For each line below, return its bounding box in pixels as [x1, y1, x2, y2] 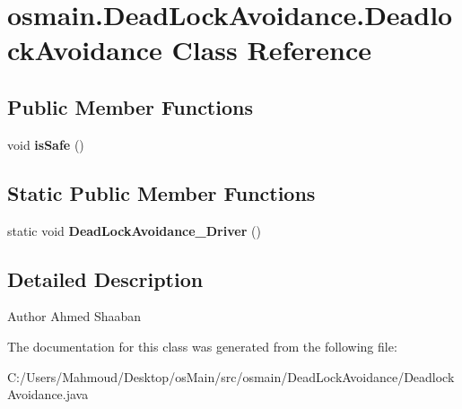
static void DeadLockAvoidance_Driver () [7, 221, 261, 239]
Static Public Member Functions [7, 178, 316, 206]
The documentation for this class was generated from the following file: [7, 336, 397, 355]
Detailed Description [7, 265, 204, 292]
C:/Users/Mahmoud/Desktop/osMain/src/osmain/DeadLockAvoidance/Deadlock [7, 367, 455, 386]
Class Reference [171, 31, 372, 68]
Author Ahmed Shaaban [7, 307, 142, 326]
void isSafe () [7, 135, 84, 153]
